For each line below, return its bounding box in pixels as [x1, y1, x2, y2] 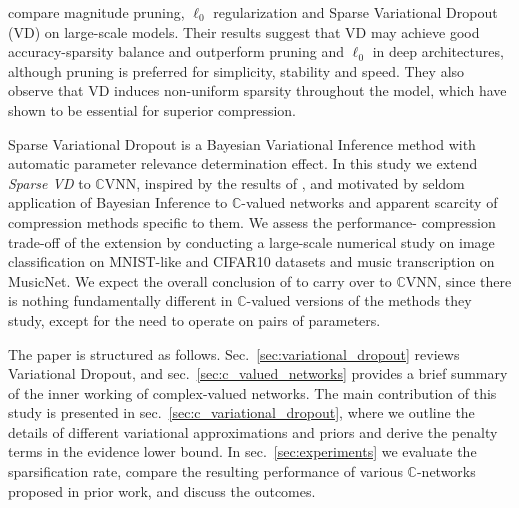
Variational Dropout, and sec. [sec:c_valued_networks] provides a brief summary [8, 363, 508, 384]
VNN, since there [405, 270, 512, 291]
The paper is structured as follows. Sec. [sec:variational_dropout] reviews [8, 343, 460, 364]
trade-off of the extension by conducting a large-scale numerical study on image [8, 231, 495, 252]
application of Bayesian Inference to [8, 192, 228, 213]
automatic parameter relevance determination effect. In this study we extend [8, 153, 478, 174]
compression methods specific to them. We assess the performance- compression [8, 211, 496, 232]
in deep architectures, [372, 41, 504, 62]
